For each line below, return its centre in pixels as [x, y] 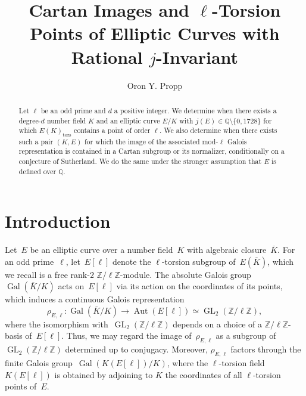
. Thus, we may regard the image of [127, 335]
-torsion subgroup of [199, 261]
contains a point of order [112, 130]
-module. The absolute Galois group [185, 274]
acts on [71, 286]
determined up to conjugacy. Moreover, [136, 349]
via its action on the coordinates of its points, [199, 286]
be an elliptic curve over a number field [102, 250]
